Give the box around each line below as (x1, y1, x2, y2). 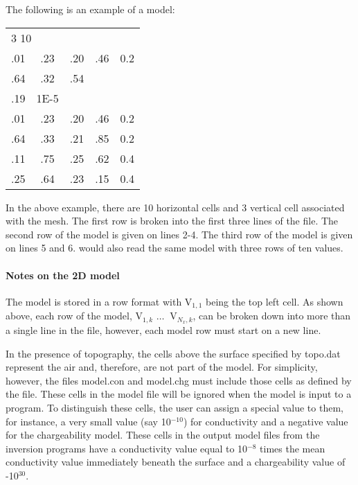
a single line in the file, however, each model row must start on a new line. (6, 323, 321, 337)
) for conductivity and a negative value (183, 414, 348, 428)
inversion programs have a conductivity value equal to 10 (6, 441, 248, 455)
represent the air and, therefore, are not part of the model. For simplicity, (6, 360, 318, 374)
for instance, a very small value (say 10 (6, 414, 171, 428)
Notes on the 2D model (6, 267, 120, 282)
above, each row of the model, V (6, 308, 143, 323)
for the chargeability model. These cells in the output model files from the (6, 427, 320, 442)
